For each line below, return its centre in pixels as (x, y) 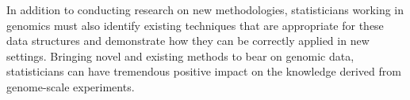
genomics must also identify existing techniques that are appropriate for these (195, 25)
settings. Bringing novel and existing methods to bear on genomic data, (180, 56)
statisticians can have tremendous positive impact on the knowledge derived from (204, 71)
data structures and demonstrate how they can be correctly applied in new (188, 41)
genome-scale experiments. (71, 86)
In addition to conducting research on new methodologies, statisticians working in (205, 9)
